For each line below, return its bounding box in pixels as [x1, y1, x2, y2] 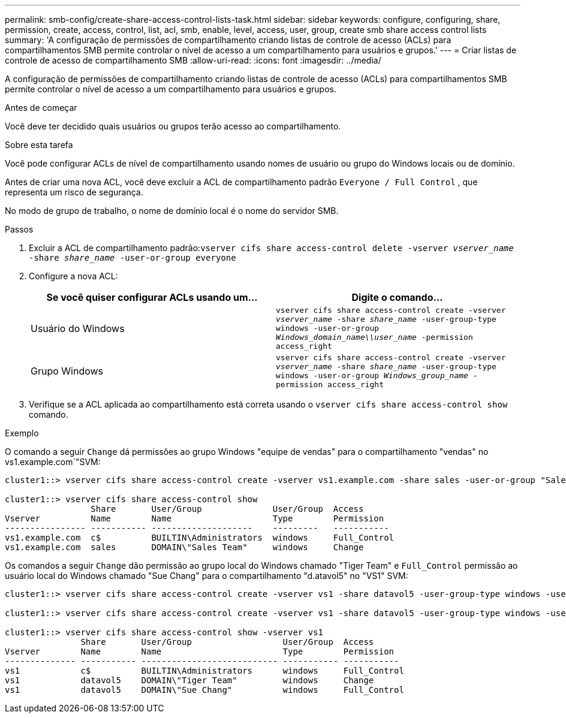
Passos [5, 224, 34, 234]
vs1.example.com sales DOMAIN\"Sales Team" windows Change [5, 542, 364, 552]
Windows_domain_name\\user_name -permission [276, 333, 473, 342]
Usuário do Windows [31, 322, 125, 334]
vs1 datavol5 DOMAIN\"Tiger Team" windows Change [5, 675, 374, 685]
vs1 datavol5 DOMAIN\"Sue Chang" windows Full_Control [5, 685, 404, 695]
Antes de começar [5, 102, 77, 113]
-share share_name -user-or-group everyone [29, 253, 236, 263]
